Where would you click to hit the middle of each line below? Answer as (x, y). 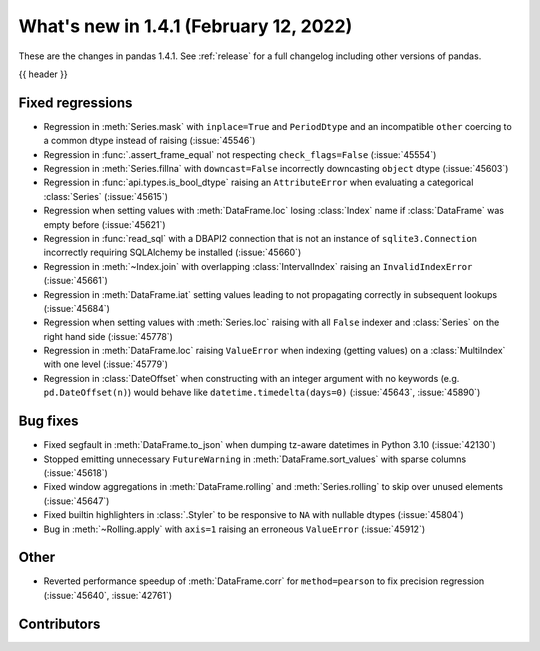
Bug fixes (48, 421)
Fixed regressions (75, 102)
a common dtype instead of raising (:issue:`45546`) (149, 141)
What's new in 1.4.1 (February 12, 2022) (185, 26)
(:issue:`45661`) (76, 281)
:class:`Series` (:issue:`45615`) (106, 196)
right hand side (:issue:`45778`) (108, 336)
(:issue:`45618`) (76, 472)
